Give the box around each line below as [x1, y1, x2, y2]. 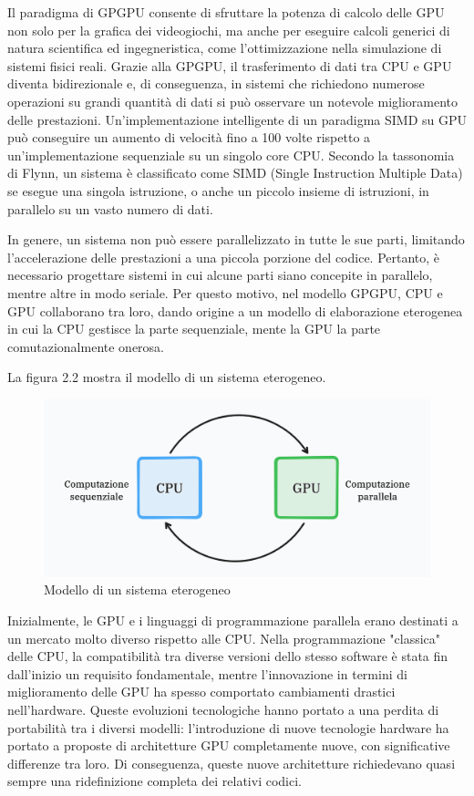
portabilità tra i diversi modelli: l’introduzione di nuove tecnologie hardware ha [7, 718, 449, 737]
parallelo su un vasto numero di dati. [7, 199, 213, 218]
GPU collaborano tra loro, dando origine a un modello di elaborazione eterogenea [7, 301, 463, 320]
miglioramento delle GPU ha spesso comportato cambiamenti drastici [7, 682, 396, 701]
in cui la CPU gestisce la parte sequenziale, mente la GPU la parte [7, 319, 381, 338]
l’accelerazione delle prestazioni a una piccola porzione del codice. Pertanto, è [7, 247, 440, 266]
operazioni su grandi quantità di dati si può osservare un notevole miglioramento [7, 91, 459, 110]
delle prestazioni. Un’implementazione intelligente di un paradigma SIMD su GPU [7, 109, 467, 129]
